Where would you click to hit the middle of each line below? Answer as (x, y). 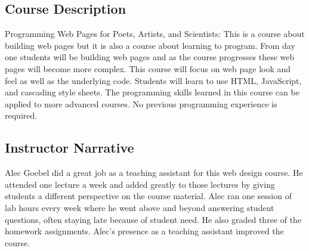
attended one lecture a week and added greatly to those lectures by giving (140, 184)
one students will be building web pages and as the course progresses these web (150, 57)
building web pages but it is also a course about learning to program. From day (150, 45)
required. (21, 115)
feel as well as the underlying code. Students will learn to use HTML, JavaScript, (153, 80)
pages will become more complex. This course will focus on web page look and (148, 68)
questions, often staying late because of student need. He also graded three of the (153, 219)
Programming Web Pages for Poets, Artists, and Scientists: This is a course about (155, 34)
